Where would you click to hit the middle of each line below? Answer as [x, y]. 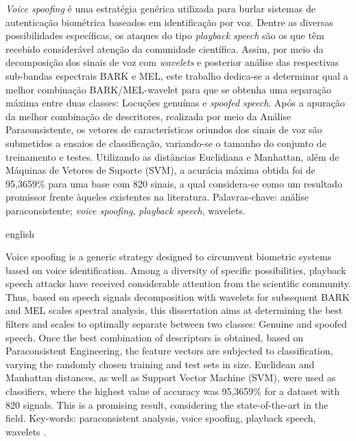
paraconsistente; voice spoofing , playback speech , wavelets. [126, 210]
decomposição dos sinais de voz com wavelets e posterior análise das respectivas [173, 62]
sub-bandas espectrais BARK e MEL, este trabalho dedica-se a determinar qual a [177, 75]
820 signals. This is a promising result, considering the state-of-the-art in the [167, 404]
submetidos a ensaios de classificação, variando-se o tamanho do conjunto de [166, 143]
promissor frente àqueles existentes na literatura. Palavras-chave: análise [157, 197]
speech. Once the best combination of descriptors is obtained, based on [155, 337]
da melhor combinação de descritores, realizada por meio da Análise [149, 116]
